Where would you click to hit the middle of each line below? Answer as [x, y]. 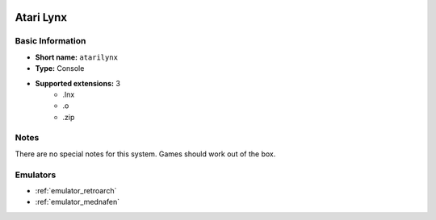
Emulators [36, 175]
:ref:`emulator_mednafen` [78, 202]
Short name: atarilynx [77, 57]
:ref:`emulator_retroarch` [76, 191]
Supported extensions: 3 [78, 83]
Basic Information [50, 41]
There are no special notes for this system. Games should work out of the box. [145, 154]
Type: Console [60, 68]
